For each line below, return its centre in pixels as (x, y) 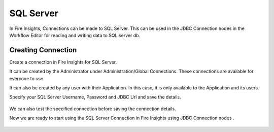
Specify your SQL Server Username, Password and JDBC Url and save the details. (95, 97)
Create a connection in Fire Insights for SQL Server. (63, 62)
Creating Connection (43, 50)
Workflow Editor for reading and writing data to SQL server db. (75, 35)
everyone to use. (27, 78)
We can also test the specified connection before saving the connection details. (93, 109)
